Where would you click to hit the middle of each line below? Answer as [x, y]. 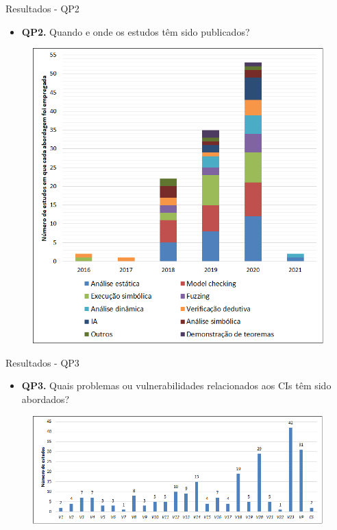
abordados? [46, 399]
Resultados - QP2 [42, 8]
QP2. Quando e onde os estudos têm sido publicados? [136, 31]
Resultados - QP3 [42, 362]
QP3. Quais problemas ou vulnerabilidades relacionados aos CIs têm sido [176, 385]
